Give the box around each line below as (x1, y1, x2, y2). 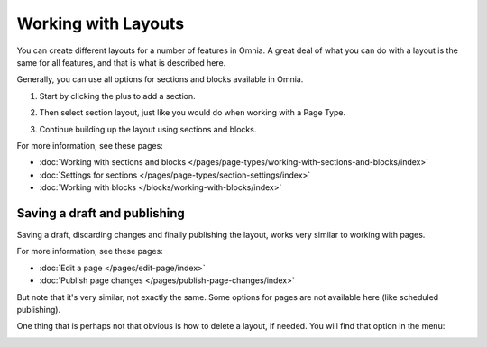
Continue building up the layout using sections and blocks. (39, 123, 257, 134)
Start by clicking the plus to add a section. (39, 90, 196, 101)
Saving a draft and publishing (16, 205, 185, 221)
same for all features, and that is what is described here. (16, 57, 226, 68)
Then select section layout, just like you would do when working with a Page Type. (39, 107, 346, 118)
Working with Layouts (16, 14, 185, 33)
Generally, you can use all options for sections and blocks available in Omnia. (16, 74, 304, 85)
